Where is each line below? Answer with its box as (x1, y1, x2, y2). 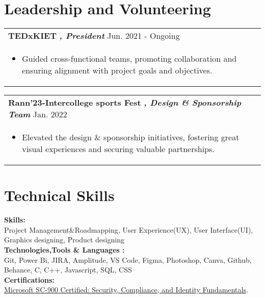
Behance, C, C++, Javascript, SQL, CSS (4, 264, 132, 275)
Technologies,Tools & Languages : (4, 244, 125, 255)
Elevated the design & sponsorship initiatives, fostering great (22, 131, 240, 143)
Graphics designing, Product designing (4, 234, 124, 245)
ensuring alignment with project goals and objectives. (22, 64, 213, 77)
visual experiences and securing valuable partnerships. (22, 143, 215, 155)
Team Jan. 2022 (8, 108, 67, 120)
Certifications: (4, 274, 55, 285)
